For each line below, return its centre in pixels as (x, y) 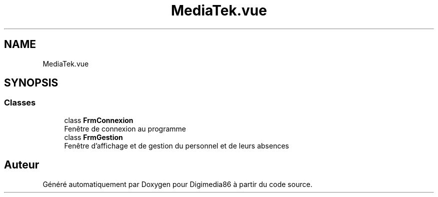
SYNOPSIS (31, 83)
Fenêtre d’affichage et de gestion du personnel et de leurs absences (176, 145)
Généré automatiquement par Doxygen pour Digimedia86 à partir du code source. (177, 184)
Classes (20, 103)
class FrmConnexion (99, 120)
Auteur (22, 165)
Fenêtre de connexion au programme (125, 128)
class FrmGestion (93, 137)
